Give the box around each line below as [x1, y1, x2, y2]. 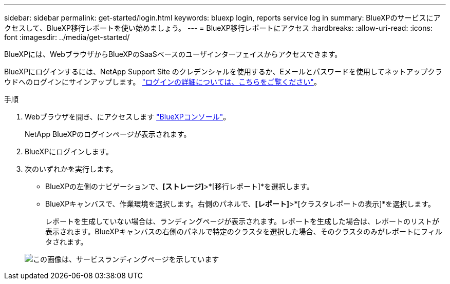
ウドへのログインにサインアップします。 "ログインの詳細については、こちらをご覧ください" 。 [4, 77, 321, 86]
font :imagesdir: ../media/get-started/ [4, 33, 130, 42]
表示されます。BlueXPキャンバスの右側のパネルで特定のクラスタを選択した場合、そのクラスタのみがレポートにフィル [45, 227, 442, 236]
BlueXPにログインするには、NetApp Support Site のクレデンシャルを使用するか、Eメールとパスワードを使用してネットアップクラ [4, 67, 442, 76]
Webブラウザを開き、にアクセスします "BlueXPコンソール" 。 [25, 112, 231, 121]
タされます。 [45, 237, 88, 246]
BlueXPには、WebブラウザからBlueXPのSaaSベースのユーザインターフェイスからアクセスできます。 [4, 50, 342, 58]
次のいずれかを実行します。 [25, 165, 118, 173]
